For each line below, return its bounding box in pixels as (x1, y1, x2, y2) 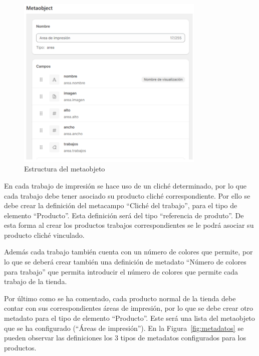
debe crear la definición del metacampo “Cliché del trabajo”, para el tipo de (4, 200, 237, 211)
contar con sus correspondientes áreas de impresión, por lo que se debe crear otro (4, 303, 253, 313)
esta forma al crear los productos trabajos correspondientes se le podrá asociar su (4, 220, 254, 230)
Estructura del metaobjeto (24, 163, 105, 174)
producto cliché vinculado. (4, 229, 85, 240)
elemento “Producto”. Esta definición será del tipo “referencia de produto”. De (4, 210, 244, 220)
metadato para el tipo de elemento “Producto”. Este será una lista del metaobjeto (4, 313, 255, 323)
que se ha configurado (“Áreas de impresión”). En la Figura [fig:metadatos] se (4, 322, 244, 333)
